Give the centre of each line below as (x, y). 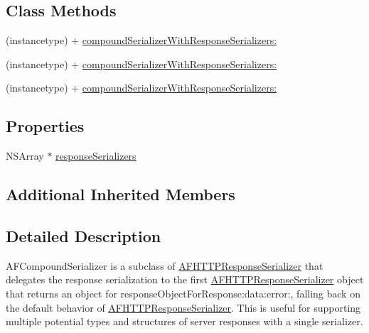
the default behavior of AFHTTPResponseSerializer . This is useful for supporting (183, 307)
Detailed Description (84, 235)
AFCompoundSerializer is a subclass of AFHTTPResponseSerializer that (165, 265)
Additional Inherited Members (121, 194)
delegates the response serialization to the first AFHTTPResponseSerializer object (185, 279)
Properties (45, 126)
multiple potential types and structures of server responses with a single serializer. (184, 321)
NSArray (25, 156)
